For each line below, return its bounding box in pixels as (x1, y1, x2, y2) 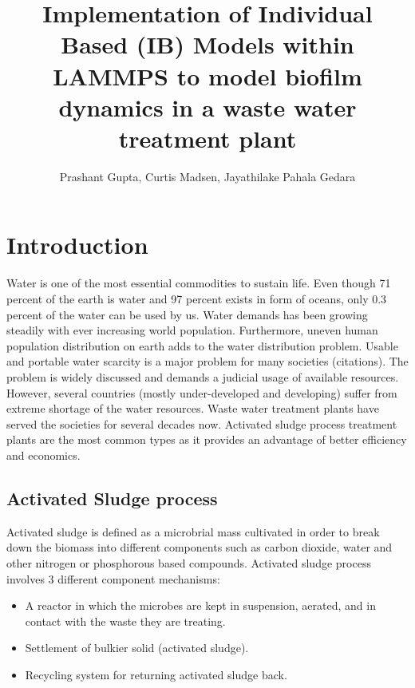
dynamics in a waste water (58, 90, 357, 123)
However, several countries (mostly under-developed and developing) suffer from (6, 384, 397, 401)
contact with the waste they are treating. (25, 612, 226, 629)
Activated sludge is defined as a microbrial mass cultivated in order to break (6, 523, 380, 540)
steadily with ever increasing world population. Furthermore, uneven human (6, 322, 378, 338)
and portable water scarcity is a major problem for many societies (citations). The (6, 353, 409, 370)
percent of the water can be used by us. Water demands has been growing (6, 306, 368, 322)
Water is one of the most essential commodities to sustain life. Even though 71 (6, 275, 391, 291)
